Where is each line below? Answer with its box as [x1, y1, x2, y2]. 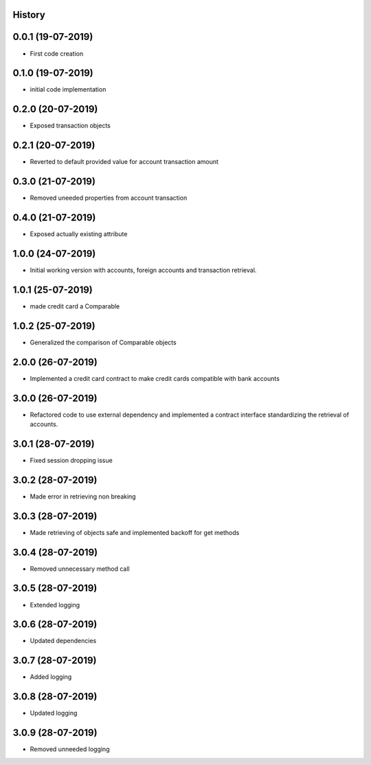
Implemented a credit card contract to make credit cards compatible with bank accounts [30, 374, 280, 382]
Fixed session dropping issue [30, 456, 113, 464]
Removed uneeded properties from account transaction [30, 193, 188, 202]
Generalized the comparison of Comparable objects [30, 338, 177, 346]
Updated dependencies [30, 637, 97, 645]
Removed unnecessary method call [30, 565, 130, 573]
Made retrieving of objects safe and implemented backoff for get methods [30, 528, 240, 536]
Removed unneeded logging [30, 745, 110, 753]
